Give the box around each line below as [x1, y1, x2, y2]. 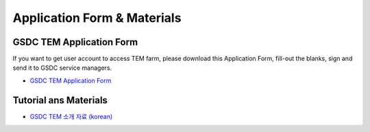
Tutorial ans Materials [12, 94, 108, 106]
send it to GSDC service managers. [12, 64, 112, 72]
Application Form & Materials [12, 10, 182, 25]
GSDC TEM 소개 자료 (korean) [29, 112, 113, 120]
